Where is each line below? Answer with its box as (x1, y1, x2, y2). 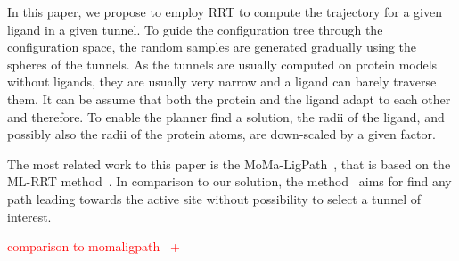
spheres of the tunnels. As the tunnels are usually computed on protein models (7, 54, 438, 73)
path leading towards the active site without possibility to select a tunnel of (7, 189, 421, 208)
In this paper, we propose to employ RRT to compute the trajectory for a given (7, 3, 442, 20)
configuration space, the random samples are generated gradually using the (7, 37, 417, 56)
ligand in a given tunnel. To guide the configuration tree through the (7, 20, 383, 38)
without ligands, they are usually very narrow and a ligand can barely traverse (7, 72, 437, 91)
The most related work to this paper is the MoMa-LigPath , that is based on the (7, 154, 451, 173)
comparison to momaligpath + (7, 237, 180, 256)
